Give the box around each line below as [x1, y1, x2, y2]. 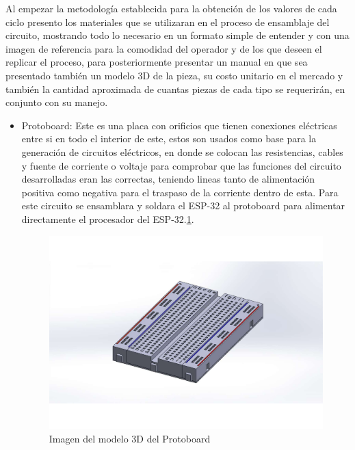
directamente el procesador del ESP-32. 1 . [21, 211, 194, 226]
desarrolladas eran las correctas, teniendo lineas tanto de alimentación [21, 172, 315, 186]
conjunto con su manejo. [5, 95, 108, 109]
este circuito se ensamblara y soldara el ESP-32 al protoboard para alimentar [21, 198, 345, 213]
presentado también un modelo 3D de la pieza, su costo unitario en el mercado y [5, 68, 343, 82]
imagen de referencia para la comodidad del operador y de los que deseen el [5, 41, 322, 55]
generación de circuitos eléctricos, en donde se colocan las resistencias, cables [21, 144, 343, 159]
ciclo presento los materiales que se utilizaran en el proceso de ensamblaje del [5, 14, 330, 29]
